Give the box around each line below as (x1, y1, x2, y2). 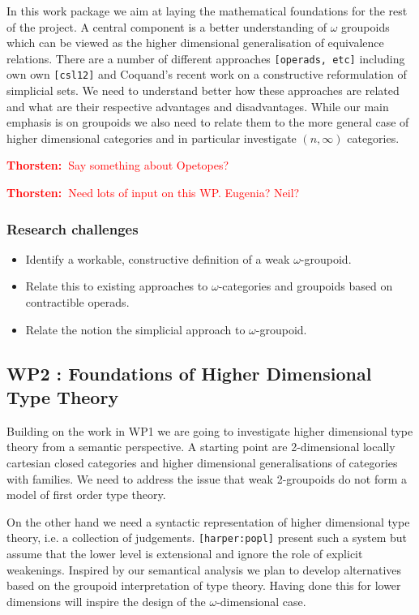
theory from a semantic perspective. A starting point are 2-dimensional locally (6, 438, 395, 455)
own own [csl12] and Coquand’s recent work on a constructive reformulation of (6, 66, 407, 83)
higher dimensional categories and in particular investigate (6, 129, 297, 146)
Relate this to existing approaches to (25, 277, 208, 295)
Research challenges (6, 218, 139, 239)
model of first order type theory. (6, 486, 166, 503)
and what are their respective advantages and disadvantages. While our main (6, 97, 389, 114)
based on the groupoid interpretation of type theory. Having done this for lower (6, 577, 401, 594)
